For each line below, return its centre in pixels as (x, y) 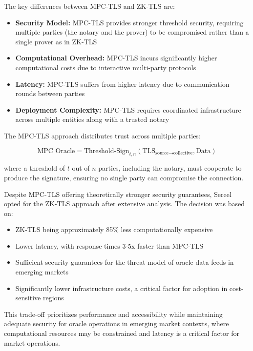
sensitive (28, 298)
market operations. (32, 342)
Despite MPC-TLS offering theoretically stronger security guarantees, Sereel (118, 194)
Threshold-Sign (106, 151)
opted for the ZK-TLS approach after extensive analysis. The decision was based (125, 204)
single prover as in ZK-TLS (56, 41)
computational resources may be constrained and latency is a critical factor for (122, 333)
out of (81, 168)
